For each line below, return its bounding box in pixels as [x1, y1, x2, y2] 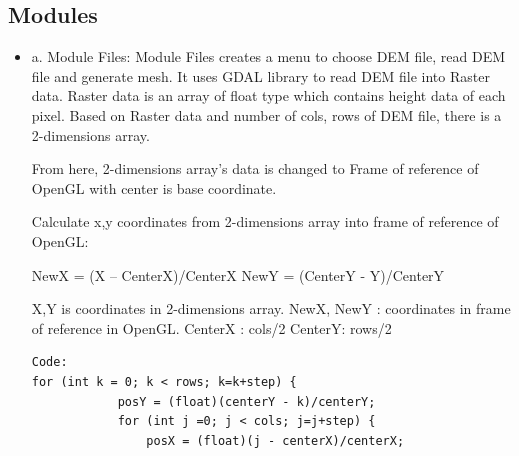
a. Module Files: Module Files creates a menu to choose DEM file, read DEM [31, 46, 506, 67]
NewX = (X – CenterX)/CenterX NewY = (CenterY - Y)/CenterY [31, 264, 445, 285]
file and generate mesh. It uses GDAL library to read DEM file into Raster [31, 65, 490, 86]
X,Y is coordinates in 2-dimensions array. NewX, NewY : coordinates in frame [31, 298, 511, 319]
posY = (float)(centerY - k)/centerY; [117, 394, 376, 409]
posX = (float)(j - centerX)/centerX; [146, 433, 405, 448]
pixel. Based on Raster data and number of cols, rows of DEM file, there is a [31, 104, 502, 125]
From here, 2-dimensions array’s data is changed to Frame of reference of [31, 158, 479, 179]
